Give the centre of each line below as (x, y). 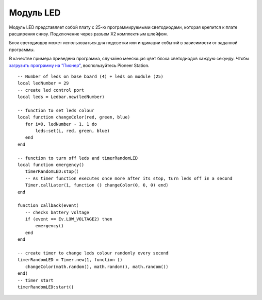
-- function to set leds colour (56, 110)
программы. (22, 50)
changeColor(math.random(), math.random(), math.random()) (97, 267)
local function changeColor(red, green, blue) (74, 117)
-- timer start (36, 280)
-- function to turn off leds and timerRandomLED (78, 158)
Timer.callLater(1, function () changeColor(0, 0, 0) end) (97, 185)
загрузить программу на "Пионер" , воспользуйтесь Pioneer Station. (79, 65)
